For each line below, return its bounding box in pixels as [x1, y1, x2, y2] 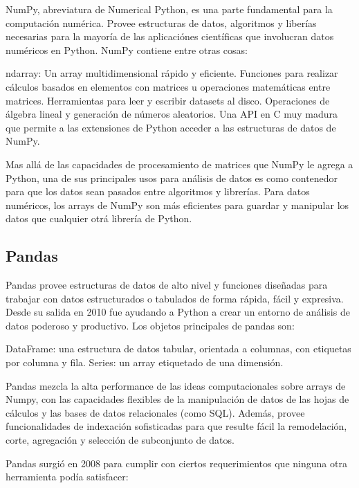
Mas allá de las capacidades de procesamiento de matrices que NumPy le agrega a [6, 156, 353, 171]
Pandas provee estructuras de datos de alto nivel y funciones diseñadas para [6, 278, 328, 292]
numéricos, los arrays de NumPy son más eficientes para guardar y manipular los [6, 197, 349, 212]
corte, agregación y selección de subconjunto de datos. [6, 433, 234, 447]
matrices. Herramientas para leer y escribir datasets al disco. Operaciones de [6, 93, 330, 107]
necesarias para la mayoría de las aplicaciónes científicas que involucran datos [6, 29, 334, 44]
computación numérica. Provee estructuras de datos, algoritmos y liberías [6, 15, 317, 30]
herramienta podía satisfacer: [6, 469, 129, 484]
